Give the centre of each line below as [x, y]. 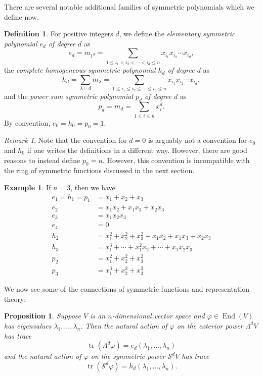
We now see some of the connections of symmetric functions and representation [127, 289]
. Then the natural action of [124, 325]
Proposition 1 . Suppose [42, 316]
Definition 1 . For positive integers [59, 34]
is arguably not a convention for [198, 140]
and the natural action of [43, 356]
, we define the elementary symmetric [177, 34]
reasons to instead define [42, 160]
